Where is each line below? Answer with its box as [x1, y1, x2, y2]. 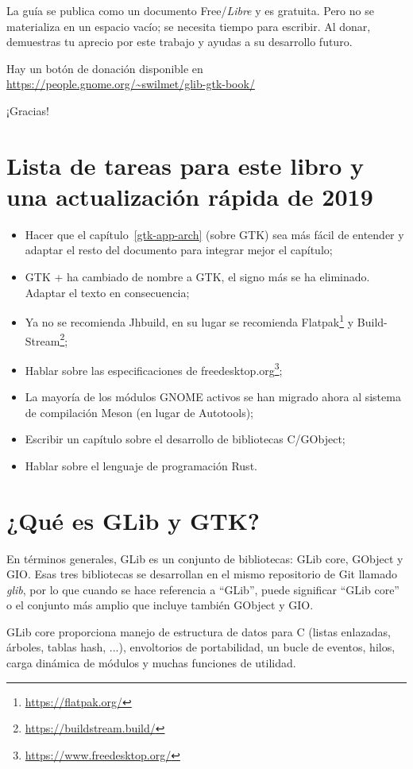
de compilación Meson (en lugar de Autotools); [25, 404, 253, 420]
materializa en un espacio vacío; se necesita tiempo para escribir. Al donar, [6, 17, 371, 34]
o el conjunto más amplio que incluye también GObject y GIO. [6, 597, 314, 613]
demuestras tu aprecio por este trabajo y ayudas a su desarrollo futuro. [6, 33, 353, 50]
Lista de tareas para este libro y [6, 149, 365, 181]
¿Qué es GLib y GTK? [6, 504, 261, 536]
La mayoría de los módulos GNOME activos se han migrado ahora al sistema [25, 388, 401, 404]
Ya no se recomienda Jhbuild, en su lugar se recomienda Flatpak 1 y [25, 311, 354, 330]
